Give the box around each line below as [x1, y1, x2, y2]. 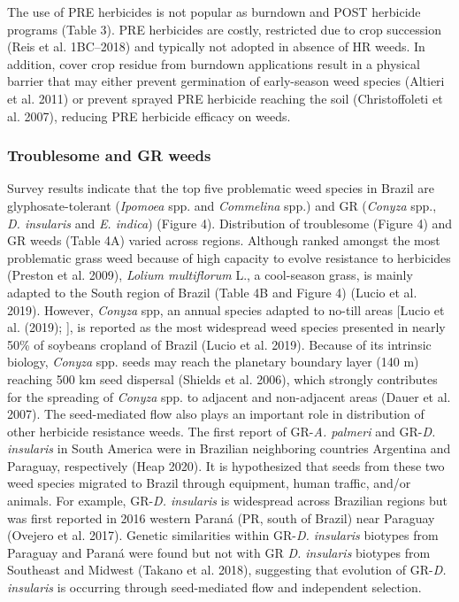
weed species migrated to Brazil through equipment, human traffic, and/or [7, 474, 411, 492]
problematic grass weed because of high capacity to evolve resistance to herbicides [7, 248, 451, 266]
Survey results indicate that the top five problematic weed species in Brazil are [7, 179, 434, 197]
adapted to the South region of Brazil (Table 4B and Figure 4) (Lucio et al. [7, 282, 417, 301]
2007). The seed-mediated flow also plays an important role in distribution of [7, 405, 425, 423]
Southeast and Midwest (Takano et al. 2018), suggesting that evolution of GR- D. [7, 560, 447, 579]
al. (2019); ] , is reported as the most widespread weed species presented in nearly [7, 318, 446, 336]
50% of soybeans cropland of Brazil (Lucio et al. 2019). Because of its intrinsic [7, 335, 432, 353]
